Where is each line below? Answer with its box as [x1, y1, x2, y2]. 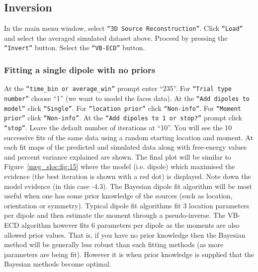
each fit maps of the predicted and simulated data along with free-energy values [4, 142, 247, 152]
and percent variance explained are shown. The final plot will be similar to [4, 151, 231, 162]
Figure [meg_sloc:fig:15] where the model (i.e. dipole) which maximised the [4, 161, 235, 172]
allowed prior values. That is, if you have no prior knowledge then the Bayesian [4, 229, 246, 240]
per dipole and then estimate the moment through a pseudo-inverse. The [4, 210, 226, 220]
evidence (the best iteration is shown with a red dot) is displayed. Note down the [4, 171, 251, 181]
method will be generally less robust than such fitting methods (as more [4, 239, 224, 250]
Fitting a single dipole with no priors [4, 64, 156, 76]
